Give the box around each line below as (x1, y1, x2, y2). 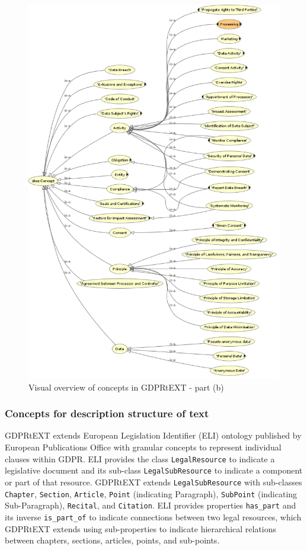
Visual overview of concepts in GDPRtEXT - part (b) (28, 380, 224, 393)
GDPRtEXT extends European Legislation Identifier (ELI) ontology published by (5, 429, 302, 442)
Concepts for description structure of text (5, 406, 209, 421)
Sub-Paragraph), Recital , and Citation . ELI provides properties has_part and (5, 499, 296, 511)
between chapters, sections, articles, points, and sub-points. (5, 534, 220, 546)
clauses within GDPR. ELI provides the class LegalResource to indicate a (5, 452, 275, 465)
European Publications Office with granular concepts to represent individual (5, 441, 282, 453)
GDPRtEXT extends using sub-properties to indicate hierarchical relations (5, 522, 277, 535)
